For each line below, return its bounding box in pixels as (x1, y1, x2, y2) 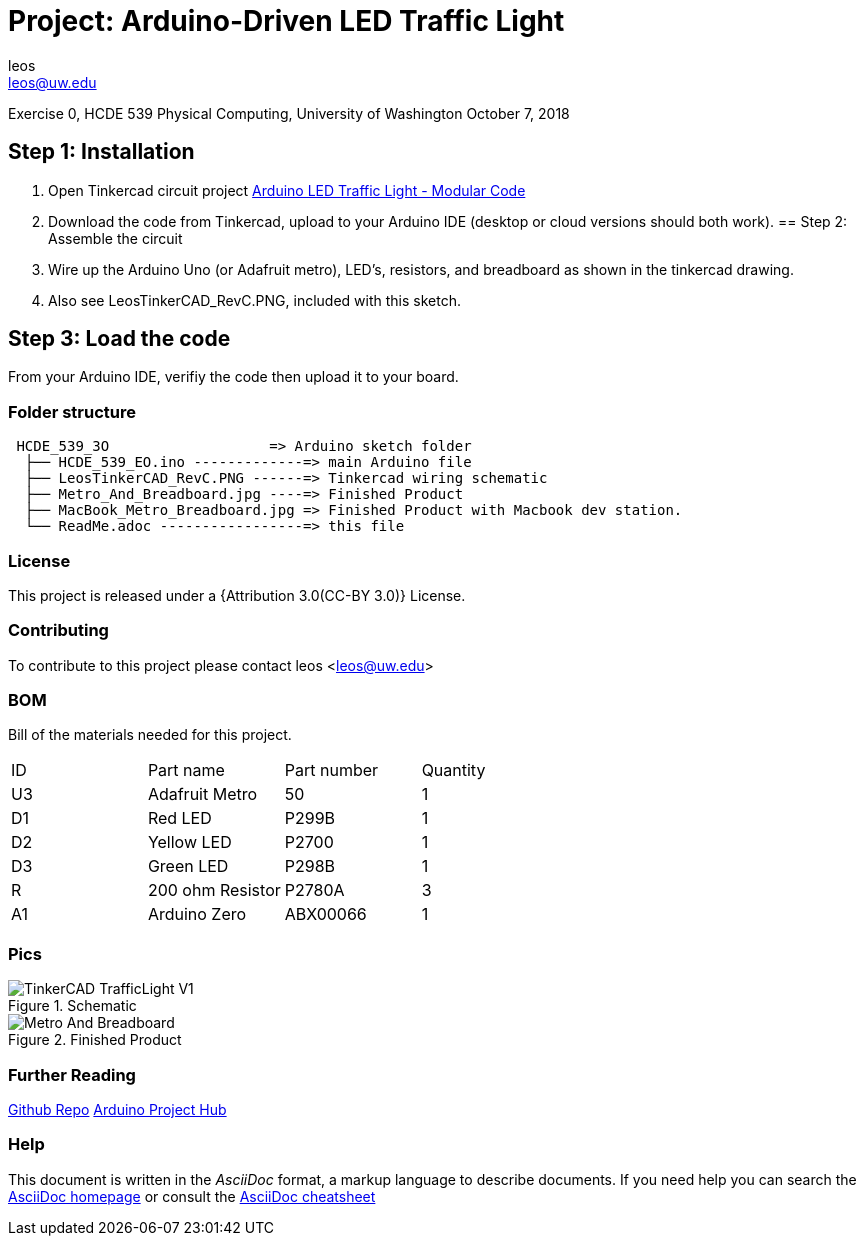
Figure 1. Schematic (8, 997, 137, 1015)
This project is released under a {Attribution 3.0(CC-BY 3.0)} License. (8, 586, 466, 604)
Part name (147, 760, 225, 781)
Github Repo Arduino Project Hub (8, 1100, 227, 1118)
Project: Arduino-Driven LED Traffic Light (8, 4, 565, 38)
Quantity (421, 760, 486, 781)
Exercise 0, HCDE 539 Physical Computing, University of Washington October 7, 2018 (8, 104, 570, 122)
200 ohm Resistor (147, 880, 281, 901)
